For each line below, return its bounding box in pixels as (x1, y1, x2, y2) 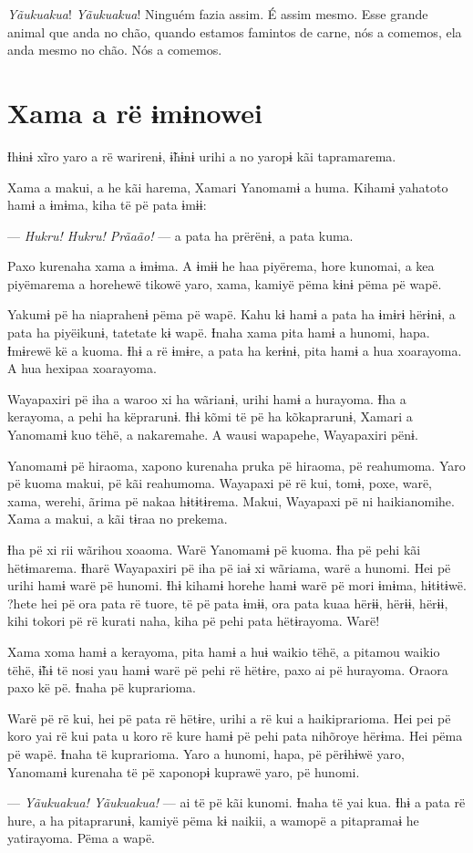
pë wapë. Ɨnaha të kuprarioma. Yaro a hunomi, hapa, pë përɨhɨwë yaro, (7, 744, 405, 763)
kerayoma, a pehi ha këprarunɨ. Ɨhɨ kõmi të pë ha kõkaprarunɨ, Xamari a (7, 407, 413, 426)
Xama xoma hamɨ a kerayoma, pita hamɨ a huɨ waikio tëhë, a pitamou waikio (7, 641, 440, 661)
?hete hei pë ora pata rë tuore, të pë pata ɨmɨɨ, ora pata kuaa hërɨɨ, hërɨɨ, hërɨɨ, (7, 593, 448, 612)
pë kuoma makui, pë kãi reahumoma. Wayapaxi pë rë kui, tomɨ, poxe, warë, (7, 473, 433, 493)
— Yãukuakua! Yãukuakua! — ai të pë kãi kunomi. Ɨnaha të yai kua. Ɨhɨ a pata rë (7, 793, 466, 812)
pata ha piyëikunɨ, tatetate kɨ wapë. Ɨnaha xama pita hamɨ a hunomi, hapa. (7, 323, 430, 342)
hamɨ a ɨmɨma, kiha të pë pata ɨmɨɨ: (7, 195, 207, 214)
